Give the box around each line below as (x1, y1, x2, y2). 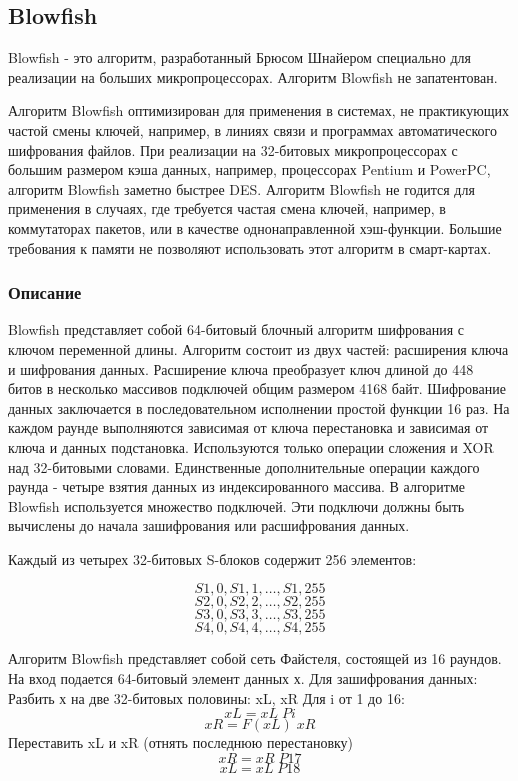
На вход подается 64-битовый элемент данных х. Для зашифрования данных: (8, 668, 478, 689)
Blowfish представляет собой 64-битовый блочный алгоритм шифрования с (8, 319, 464, 340)
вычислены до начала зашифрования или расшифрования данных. (8, 515, 410, 536)
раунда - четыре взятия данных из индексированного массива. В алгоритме (8, 476, 465, 497)
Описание (8, 280, 82, 305)
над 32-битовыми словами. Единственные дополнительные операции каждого (8, 456, 480, 477)
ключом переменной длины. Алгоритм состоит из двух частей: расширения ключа (8, 338, 509, 359)
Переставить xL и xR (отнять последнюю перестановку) (8, 732, 354, 753)
